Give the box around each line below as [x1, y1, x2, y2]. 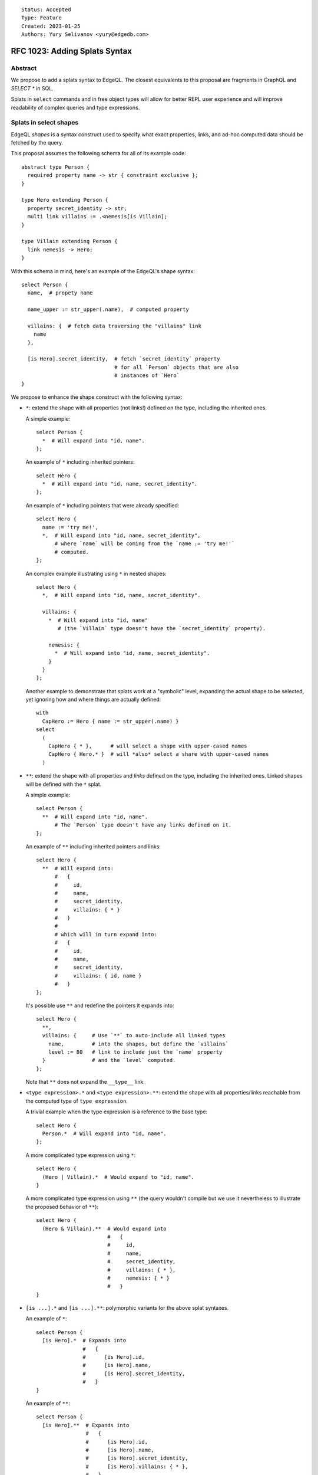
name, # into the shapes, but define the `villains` [48, 1040, 229, 1047]
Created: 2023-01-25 [21, 22, 81, 29]
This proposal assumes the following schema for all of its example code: [11, 150, 187, 157]
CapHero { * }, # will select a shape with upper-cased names [48, 743, 247, 749]
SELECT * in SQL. [11, 84, 54, 91]
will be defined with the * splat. [25, 781, 102, 788]
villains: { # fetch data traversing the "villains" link [27, 322, 201, 329]
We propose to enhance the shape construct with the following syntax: [11, 393, 183, 401]
